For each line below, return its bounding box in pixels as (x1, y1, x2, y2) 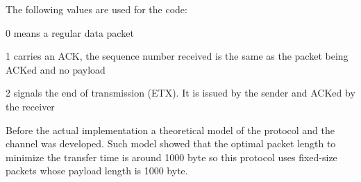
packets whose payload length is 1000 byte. (6, 163, 188, 178)
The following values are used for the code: (6, 2, 187, 16)
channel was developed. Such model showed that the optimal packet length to (6, 136, 336, 151)
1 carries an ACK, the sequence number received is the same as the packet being (6, 49, 349, 63)
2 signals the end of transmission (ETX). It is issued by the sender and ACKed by (6, 85, 355, 100)
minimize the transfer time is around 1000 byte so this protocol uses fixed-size (6, 149, 337, 164)
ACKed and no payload (6, 62, 106, 76)
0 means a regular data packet (6, 25, 134, 40)
